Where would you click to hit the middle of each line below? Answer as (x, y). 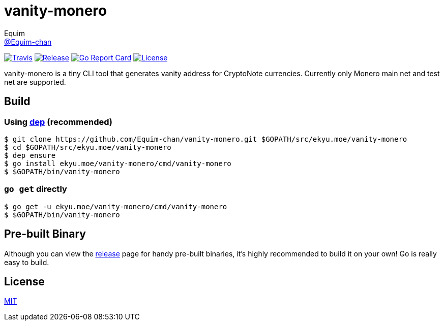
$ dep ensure (30, 155)
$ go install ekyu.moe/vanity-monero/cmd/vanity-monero (118, 163)
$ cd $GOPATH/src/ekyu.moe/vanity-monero (88, 147)
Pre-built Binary (45, 234)
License (24, 281)
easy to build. (27, 262)
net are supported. (35, 82)
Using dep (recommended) (58, 122)
